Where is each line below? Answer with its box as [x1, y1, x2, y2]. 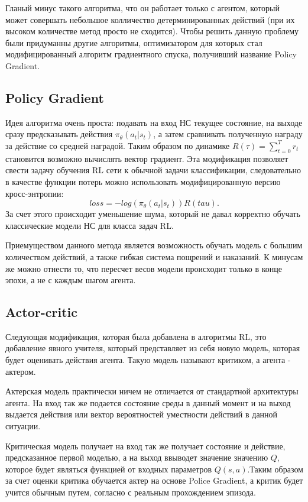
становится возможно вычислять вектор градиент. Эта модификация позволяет [5, 152, 288, 164]
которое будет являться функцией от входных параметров [5, 462, 212, 475]
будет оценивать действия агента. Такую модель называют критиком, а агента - [5, 354, 291, 366]
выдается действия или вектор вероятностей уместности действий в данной [5, 408, 278, 420]
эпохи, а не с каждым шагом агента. [5, 274, 136, 286]
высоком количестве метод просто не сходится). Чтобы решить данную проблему [5, 25, 299, 37]
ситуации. [5, 420, 41, 432]
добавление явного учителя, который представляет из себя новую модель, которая [5, 342, 300, 354]
